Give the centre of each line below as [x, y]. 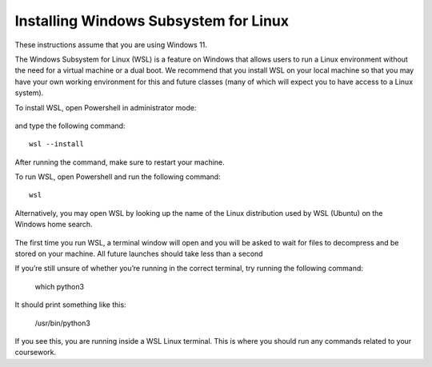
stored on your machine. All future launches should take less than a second [139, 254]
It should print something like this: [71, 305]
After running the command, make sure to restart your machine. [120, 162]
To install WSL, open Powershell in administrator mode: [106, 107]
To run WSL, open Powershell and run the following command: [118, 177]
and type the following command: [70, 126]
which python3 [59, 286]
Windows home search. [54, 225]
